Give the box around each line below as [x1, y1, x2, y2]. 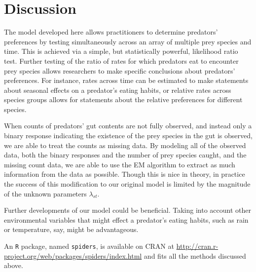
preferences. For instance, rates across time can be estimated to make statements [4, 75, 249, 85]
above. [4, 260, 23, 271]
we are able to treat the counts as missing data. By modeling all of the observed [4, 140, 246, 150]
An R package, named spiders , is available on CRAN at [4, 241, 174, 251]
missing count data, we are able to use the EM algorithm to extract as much [4, 159, 235, 169]
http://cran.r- [176, 241, 219, 251]
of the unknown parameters [4, 188, 87, 198]
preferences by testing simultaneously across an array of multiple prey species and [4, 36, 252, 46]
